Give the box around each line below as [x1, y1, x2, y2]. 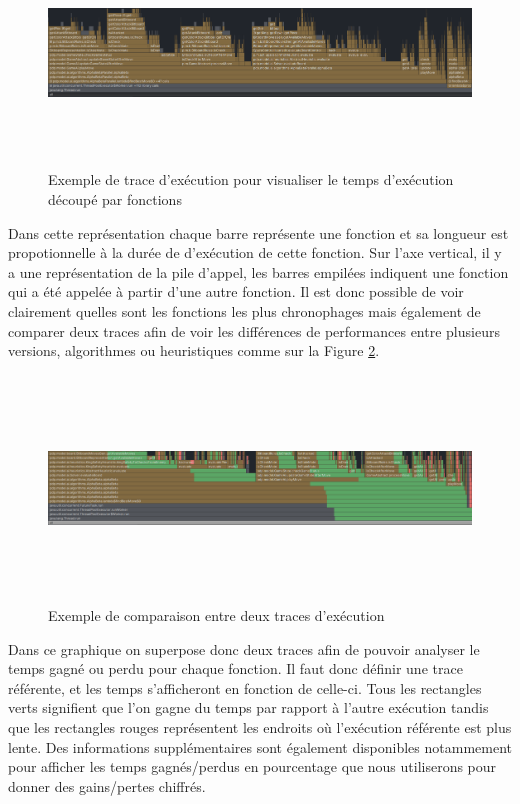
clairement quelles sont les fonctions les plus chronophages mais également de [8, 300, 481, 321]
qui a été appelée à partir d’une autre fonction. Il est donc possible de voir [8, 281, 464, 302]
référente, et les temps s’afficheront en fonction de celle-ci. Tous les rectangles [8, 677, 482, 698]
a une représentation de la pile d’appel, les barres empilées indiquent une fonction [8, 261, 509, 282]
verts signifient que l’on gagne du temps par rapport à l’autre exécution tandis [8, 697, 489, 718]
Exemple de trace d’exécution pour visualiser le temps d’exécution [48, 169, 454, 190]
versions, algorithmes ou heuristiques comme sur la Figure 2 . [8, 340, 380, 361]
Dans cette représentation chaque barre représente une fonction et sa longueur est [8, 222, 509, 243]
